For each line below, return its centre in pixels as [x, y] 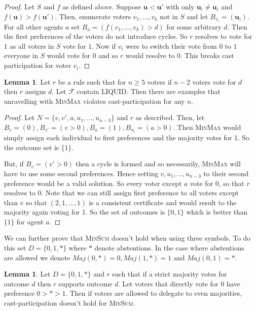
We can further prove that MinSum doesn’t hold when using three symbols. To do [127, 238]
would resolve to [150, 55]
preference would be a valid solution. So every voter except [93, 183]
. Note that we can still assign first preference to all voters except [140, 193]
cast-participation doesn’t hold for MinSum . [70, 303]
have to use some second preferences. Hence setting [81, 173]
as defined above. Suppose [102, 6]
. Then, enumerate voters [93, 16]
